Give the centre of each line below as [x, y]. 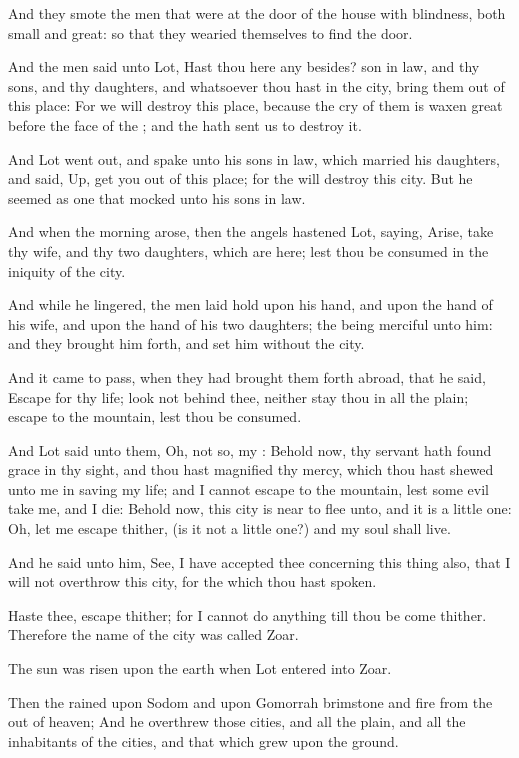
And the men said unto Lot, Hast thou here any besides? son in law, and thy [244, 66]
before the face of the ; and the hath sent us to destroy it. [185, 124]
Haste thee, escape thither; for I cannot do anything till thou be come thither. [247, 614]
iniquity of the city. [67, 270]
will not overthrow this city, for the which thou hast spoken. [192, 581]
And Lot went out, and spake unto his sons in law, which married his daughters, [254, 158]
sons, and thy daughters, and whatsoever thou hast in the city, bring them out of [256, 85]
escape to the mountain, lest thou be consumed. [155, 416]
